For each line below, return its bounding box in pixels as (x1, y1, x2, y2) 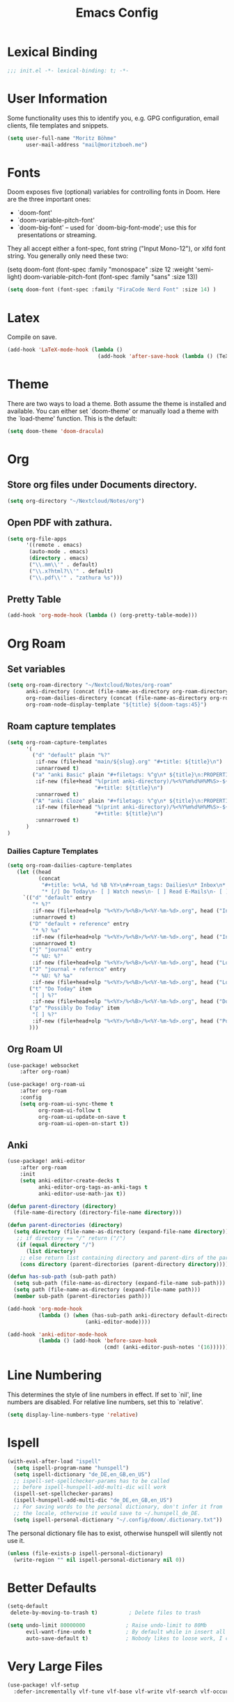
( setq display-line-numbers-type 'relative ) (7, 1411, 139, 1419)
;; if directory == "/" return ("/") (16, 1235, 127, 1242)
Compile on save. (7, 333, 57, 341)
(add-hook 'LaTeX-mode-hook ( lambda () (7, 347, 123, 354)
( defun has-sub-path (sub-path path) (7, 1273, 117, 1281)
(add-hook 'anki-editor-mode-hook (7, 1331, 108, 1338)
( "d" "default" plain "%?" (32, 752, 111, 759)
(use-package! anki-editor (7, 1158, 86, 1165)
